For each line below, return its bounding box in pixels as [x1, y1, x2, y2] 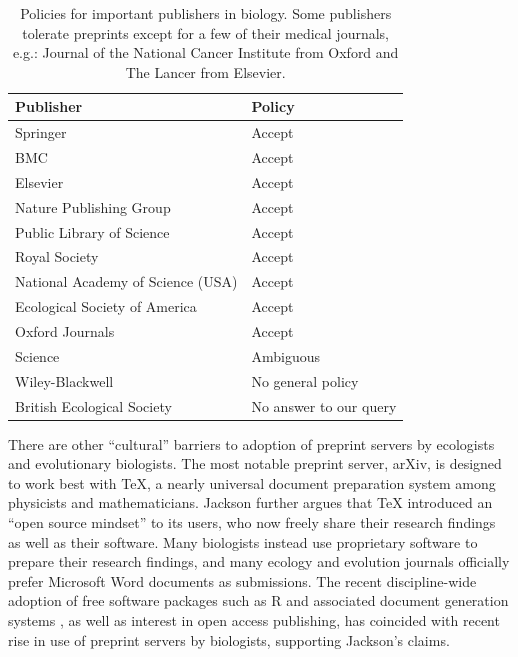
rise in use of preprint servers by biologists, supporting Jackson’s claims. [8, 629, 450, 650]
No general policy [251, 370, 359, 391]
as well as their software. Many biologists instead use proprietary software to [8, 531, 478, 552]
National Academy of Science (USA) [15, 271, 238, 292]
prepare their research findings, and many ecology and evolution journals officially [8, 551, 510, 572]
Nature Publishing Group [15, 196, 171, 217]
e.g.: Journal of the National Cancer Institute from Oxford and [12, 42, 399, 63]
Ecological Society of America [15, 296, 197, 317]
